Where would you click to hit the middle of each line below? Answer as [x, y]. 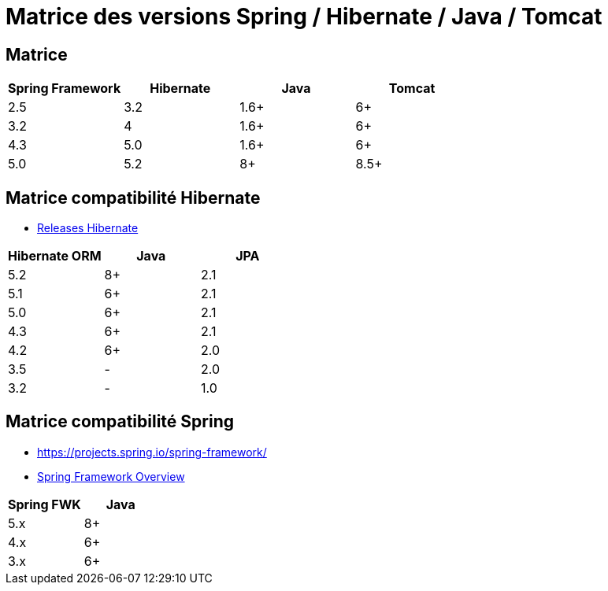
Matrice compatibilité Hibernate [133, 198]
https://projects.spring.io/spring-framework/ [152, 452]
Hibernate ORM [55, 256]
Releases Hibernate [88, 228]
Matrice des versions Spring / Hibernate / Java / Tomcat [304, 17]
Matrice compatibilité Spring [120, 422]
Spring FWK [44, 504]
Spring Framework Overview [111, 476]
